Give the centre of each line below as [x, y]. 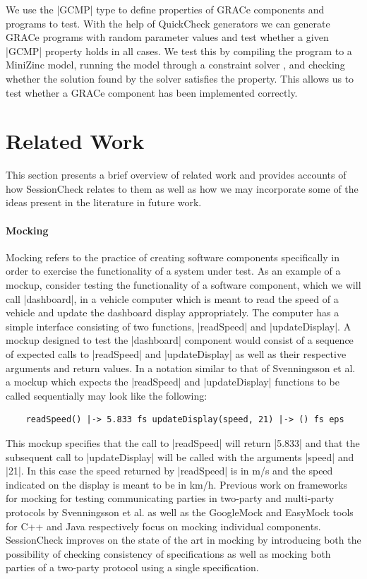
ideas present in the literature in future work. [104, 202]
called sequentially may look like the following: [107, 395]
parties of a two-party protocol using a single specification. [132, 567]
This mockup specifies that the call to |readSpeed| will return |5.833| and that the [183, 442]
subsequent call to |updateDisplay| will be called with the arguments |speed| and [180, 456]
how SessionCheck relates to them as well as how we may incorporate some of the [182, 188]
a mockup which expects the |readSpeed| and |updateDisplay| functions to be [173, 382]
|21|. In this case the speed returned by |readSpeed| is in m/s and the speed [169, 471]
